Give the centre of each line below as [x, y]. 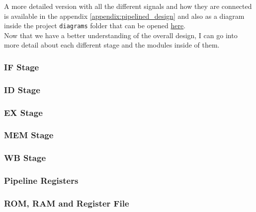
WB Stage [25, 158]
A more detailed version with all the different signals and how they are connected [128, 6]
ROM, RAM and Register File [67, 203]
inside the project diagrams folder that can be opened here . [95, 26]
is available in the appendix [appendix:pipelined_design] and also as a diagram [124, 16]
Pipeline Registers [41, 181]
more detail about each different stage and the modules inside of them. [112, 45]
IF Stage [22, 67]
